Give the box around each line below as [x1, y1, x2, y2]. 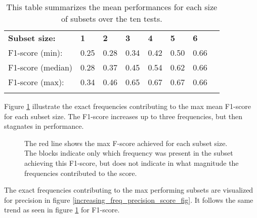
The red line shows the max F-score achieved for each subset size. [24, 137, 228, 148]
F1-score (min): [8, 47, 63, 58]
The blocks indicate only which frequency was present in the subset [24, 148, 233, 158]
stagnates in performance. [4, 121, 84, 131]
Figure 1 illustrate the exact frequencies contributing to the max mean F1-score [4, 101, 251, 111]
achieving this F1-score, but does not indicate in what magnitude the [24, 157, 239, 168]
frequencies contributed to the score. [24, 167, 137, 178]
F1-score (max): [8, 76, 64, 88]
